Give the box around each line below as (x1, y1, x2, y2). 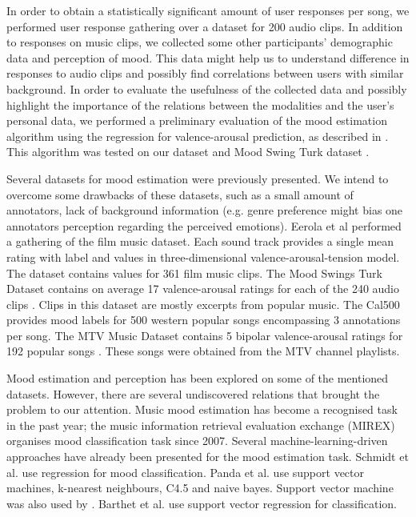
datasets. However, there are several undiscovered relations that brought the (6, 385, 380, 402)
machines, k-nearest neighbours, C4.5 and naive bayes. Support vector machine (6, 479, 394, 496)
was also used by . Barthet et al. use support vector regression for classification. (6, 495, 397, 511)
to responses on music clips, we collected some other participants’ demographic (6, 34, 393, 50)
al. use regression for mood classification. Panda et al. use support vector (6, 463, 364, 480)
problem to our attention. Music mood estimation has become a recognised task (6, 401, 398, 418)
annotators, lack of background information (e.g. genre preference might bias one (6, 202, 403, 218)
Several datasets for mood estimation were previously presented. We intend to (6, 170, 389, 186)
